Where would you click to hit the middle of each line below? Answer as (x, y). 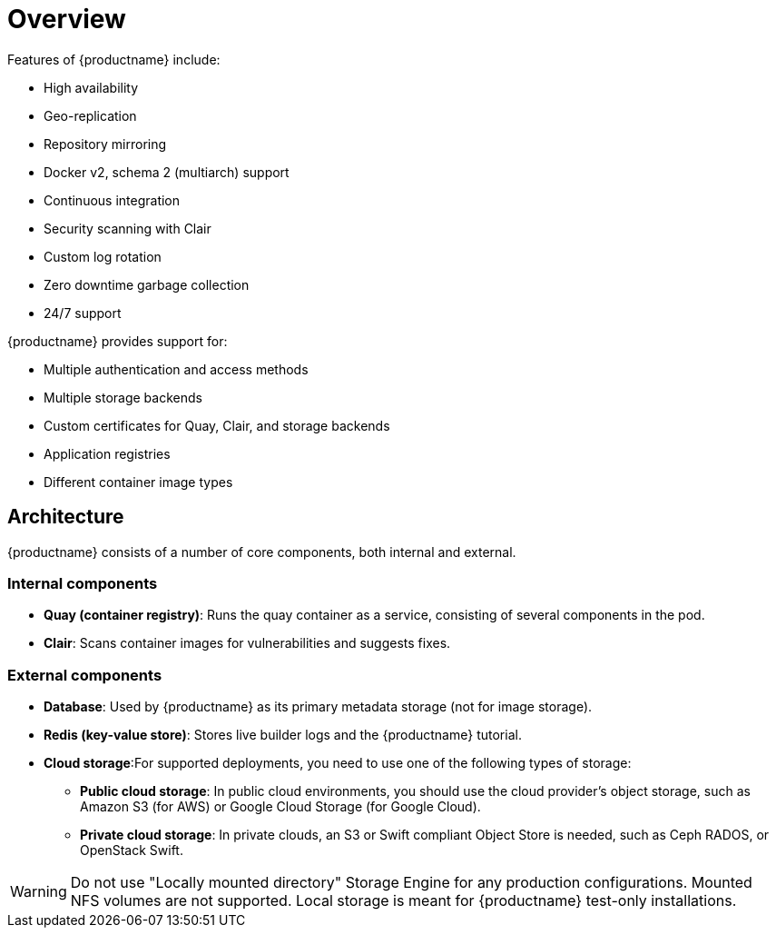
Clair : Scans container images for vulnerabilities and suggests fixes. (247, 643)
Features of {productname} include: (114, 59)
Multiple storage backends (123, 397)
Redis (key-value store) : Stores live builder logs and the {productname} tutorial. (283, 735)
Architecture (66, 517)
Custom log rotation (103, 256)
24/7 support (83, 313)
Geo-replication (90, 115)
